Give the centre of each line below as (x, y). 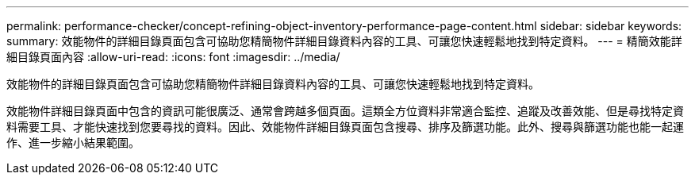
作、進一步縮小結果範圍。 (73, 142)
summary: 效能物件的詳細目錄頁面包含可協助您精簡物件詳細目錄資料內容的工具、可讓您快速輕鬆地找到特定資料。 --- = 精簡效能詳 (344, 41)
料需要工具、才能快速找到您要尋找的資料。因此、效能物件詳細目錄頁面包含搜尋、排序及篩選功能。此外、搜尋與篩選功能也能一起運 (345, 127)
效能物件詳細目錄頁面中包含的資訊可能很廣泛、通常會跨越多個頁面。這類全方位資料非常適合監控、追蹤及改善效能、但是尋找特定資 (345, 111)
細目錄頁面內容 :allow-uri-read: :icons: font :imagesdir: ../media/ (173, 57)
